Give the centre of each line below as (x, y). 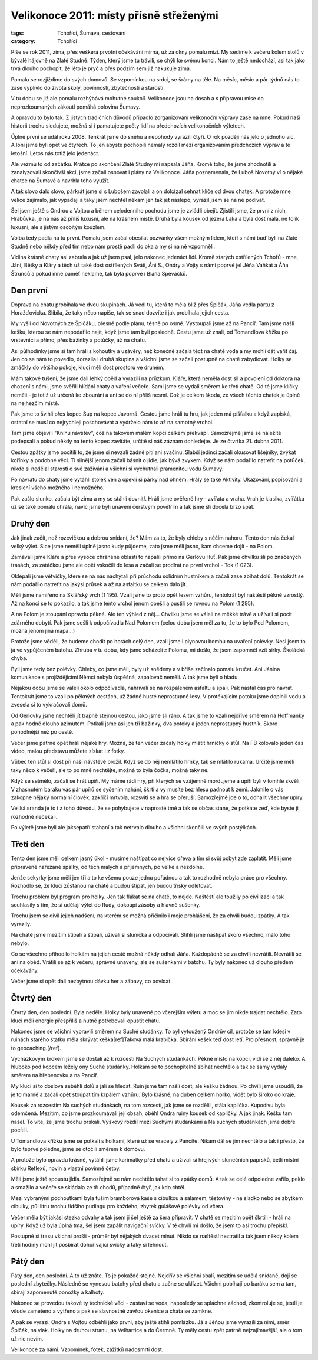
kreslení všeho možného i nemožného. (58, 488)
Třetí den (28, 844)
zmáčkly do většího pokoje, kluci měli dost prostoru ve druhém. (88, 367)
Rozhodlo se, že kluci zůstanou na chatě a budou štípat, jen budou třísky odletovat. (112, 886)
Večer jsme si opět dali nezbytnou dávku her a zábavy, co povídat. (91, 981)
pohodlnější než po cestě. (42, 732)
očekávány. (25, 970)
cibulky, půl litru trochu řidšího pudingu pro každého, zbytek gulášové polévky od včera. (118, 1207)
